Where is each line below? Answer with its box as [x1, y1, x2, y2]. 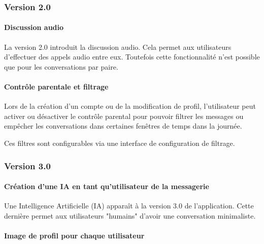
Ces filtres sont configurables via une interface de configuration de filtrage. [4, 138, 235, 148]
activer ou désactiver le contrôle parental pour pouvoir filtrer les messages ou [4, 110, 244, 121]
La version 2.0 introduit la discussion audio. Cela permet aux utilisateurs [4, 41, 232, 52]
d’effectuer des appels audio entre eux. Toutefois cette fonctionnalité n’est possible [4, 51, 260, 62]
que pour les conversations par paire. [4, 61, 118, 72]
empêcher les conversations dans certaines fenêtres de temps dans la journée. [4, 120, 242, 131]
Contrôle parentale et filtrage [4, 81, 109, 92]
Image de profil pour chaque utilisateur [4, 230, 145, 241]
